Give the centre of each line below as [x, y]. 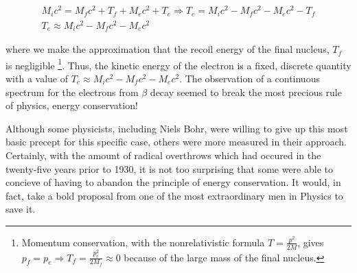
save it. [21, 209]
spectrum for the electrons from [72, 92]
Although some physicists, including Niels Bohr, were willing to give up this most [177, 128]
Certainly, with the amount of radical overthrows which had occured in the [163, 155]
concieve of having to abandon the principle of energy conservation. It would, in [173, 182]
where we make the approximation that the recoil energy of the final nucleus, [168, 49]
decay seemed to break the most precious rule [246, 92]
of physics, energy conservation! [72, 105]
